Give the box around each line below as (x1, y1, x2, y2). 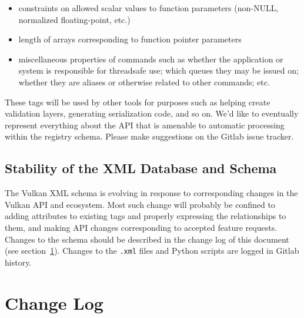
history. (5, 256, 32, 268)
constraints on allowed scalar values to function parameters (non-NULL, (18, 2, 279, 14)
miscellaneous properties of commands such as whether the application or (18, 52, 283, 65)
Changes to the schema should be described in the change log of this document (5, 233, 289, 245)
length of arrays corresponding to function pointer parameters (18, 33, 242, 45)
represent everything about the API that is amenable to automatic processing (5, 118, 285, 131)
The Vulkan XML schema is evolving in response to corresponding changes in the (5, 187, 298, 199)
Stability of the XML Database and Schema (5, 159, 277, 177)
